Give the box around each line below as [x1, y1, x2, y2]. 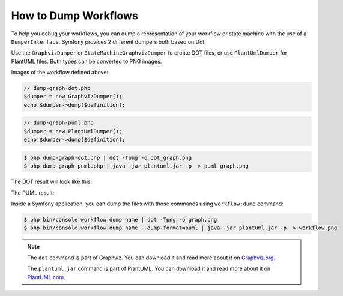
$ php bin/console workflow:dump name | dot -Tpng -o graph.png [23, 216, 217, 223]
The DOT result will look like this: [11, 178, 93, 186]
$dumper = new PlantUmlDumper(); [23, 128, 123, 134]
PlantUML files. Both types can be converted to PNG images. [11, 58, 162, 65]
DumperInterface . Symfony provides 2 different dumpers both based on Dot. [11, 38, 207, 45]
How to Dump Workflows [11, 9, 138, 22]
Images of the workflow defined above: [11, 69, 108, 76]
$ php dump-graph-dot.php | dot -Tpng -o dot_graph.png [23, 154, 192, 161]
